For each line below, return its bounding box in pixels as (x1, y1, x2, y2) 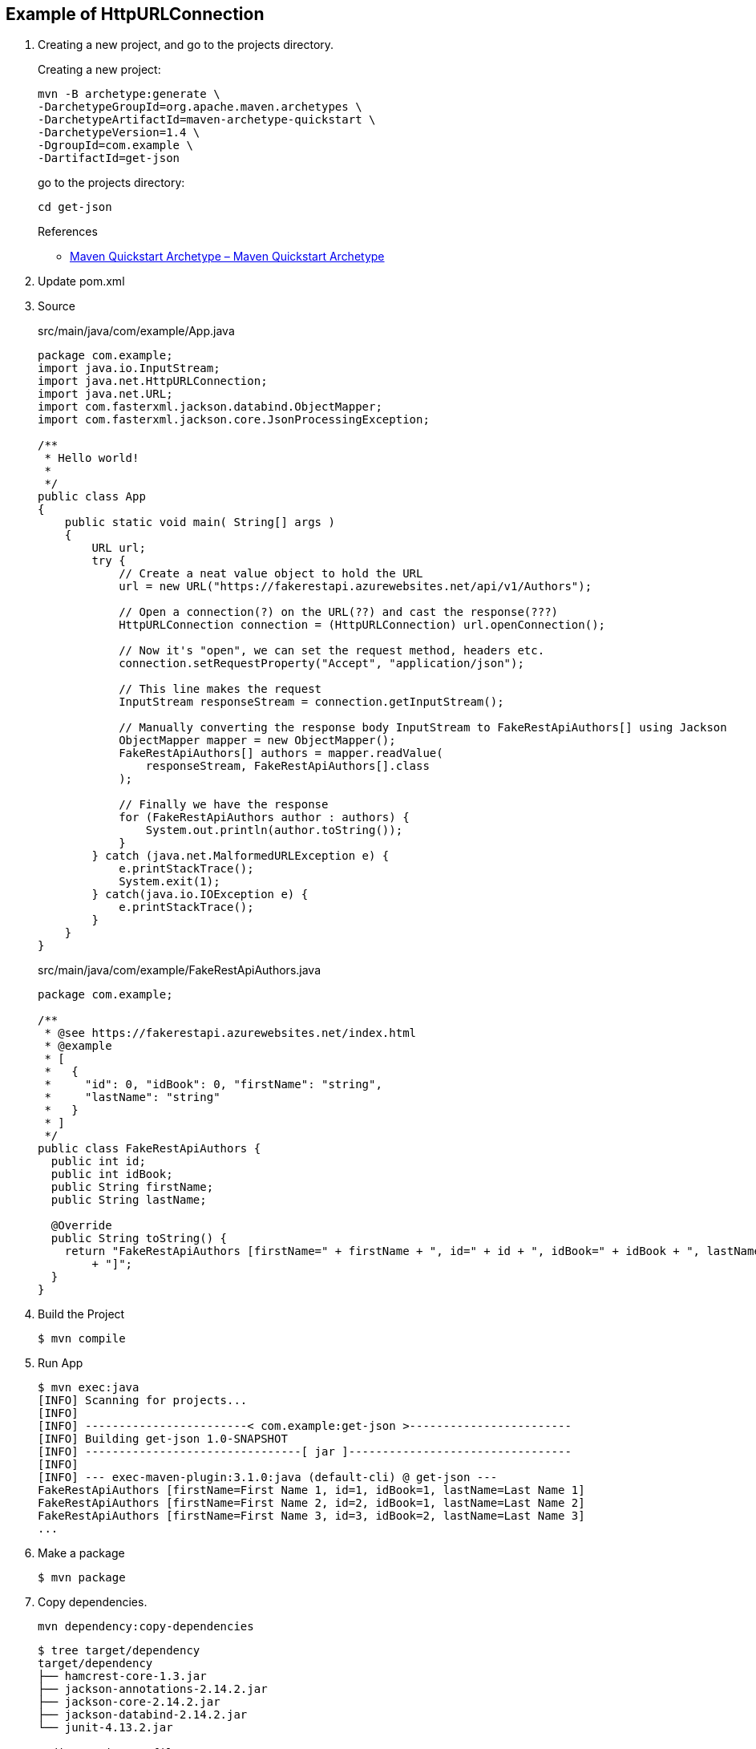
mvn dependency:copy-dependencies (38, 1620, 254, 1634)
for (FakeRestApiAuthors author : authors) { (119, 811, 410, 824)
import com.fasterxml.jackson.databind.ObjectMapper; (38, 400, 382, 414)
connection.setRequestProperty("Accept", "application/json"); (119, 657, 524, 670)
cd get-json (38, 200, 112, 214)
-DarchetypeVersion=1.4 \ (38, 126, 200, 140)
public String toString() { (51, 1232, 228, 1245)
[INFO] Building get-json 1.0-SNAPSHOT (38, 1432, 288, 1446)
